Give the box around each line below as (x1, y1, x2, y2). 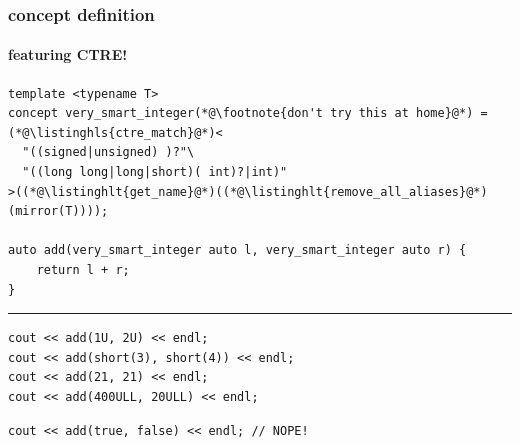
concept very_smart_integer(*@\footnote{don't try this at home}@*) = (8, 106, 488, 121)
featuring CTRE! (8, 44, 128, 65)
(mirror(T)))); (8, 204, 109, 219)
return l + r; (36, 262, 130, 277)
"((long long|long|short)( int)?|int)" (22, 165, 288, 180)
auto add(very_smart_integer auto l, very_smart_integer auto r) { (8, 243, 467, 258)
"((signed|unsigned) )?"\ (22, 145, 195, 160)
